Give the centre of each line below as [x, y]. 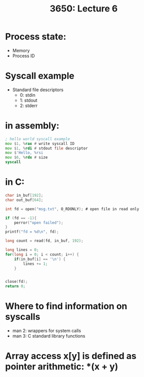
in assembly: [32, 126]
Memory [21, 50]
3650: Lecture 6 [84, 9]
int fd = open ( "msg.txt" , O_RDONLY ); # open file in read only [72, 209]
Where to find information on [66, 306]
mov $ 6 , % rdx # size [27, 157]
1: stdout [28, 100]
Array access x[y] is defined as [71, 356]
